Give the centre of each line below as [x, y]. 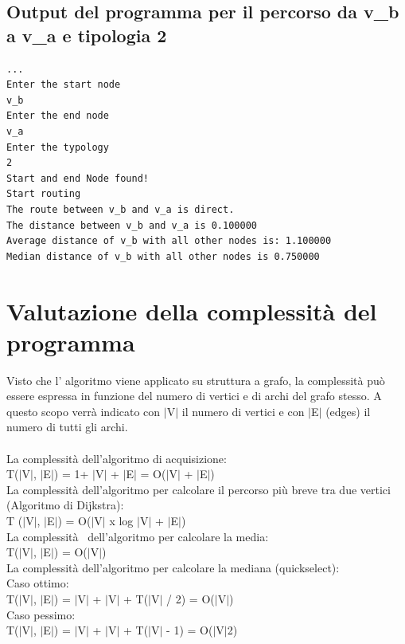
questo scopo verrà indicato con [84, 411]
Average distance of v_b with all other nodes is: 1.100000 [169, 241]
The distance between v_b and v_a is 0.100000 [132, 225]
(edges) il [348, 411]
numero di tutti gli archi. [67, 427]
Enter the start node [64, 85]
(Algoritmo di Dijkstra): [65, 505]
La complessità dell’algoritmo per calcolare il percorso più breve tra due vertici [199, 489]
